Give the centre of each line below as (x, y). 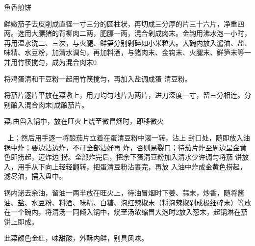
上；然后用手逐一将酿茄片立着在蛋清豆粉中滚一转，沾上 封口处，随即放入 (125, 137)
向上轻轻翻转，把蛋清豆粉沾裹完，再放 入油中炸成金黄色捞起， (146, 166)
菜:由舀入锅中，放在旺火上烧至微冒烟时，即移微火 (84, 121)
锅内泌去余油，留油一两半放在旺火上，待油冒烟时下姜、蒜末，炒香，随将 (121, 192)
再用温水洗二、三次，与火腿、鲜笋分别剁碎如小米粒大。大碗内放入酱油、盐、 (127, 42)
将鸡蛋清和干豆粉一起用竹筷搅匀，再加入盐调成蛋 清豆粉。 (98, 78)
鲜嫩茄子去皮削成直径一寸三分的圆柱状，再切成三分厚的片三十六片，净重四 (124, 23)
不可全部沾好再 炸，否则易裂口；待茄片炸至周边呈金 (156, 147)
